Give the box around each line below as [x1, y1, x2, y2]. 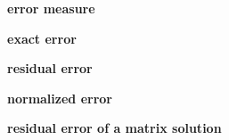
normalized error [7, 88, 112, 107]
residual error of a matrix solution [7, 119, 222, 137]
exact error [7, 29, 77, 47]
